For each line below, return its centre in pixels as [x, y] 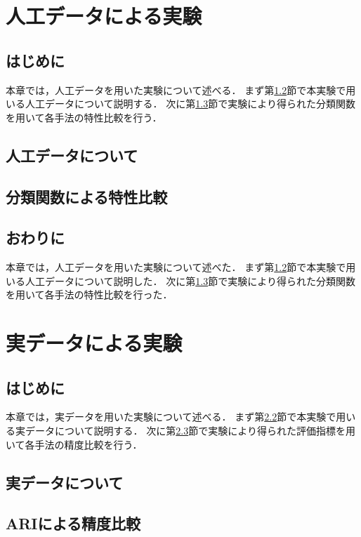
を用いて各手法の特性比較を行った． [89, 294]
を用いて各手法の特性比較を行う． [84, 117]
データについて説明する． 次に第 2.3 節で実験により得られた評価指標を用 [190, 431]
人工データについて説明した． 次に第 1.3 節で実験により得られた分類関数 [190, 280]
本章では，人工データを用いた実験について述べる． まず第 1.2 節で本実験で [176, 89]
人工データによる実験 [104, 16]
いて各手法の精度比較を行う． [74, 444]
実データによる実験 [94, 343]
